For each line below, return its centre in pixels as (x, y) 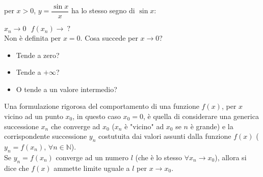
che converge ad (75, 126)
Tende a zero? (38, 55)
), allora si (231, 157)
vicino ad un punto (34, 116)
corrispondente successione (46, 136)
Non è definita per (33, 38)
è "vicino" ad (144, 126)
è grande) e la (212, 126)
